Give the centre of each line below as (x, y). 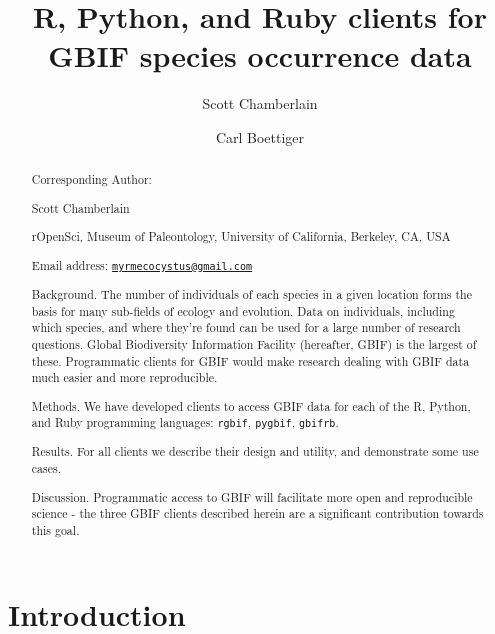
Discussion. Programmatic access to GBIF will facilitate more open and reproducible (252, 496)
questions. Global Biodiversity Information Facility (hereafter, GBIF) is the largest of (254, 343)
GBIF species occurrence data (260, 55)
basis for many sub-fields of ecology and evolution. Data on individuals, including (243, 310)
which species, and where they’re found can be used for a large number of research (246, 327)
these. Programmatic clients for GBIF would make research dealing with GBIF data (250, 360)
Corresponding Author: (91, 179)
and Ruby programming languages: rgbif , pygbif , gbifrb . (185, 422)
